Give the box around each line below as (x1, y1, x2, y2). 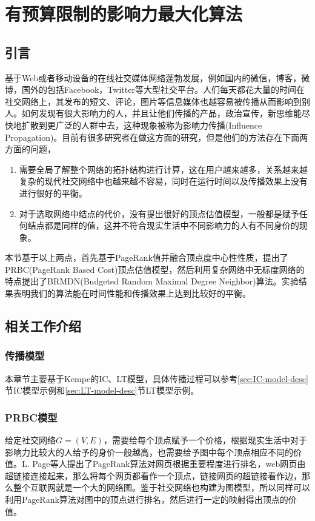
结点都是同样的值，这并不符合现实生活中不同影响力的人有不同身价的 (27, 219, 299, 232)
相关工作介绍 (5, 317, 81, 335)
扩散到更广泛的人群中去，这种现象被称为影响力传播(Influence (21, 118, 262, 131)
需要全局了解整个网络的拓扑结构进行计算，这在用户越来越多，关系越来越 (19, 163, 308, 175)
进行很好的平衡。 (19, 186, 87, 199)
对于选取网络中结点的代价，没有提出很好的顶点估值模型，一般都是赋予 (19, 207, 299, 220)
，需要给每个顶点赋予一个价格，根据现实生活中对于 (103, 434, 307, 446)
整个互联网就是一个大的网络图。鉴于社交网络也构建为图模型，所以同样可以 (13, 481, 310, 494)
